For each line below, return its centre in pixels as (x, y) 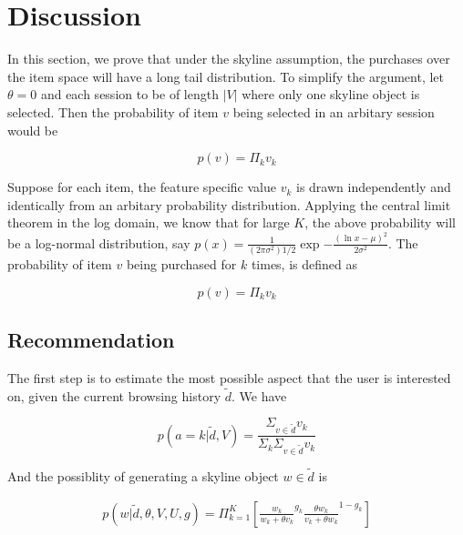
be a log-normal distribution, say (99, 242)
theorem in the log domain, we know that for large (149, 222)
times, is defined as (304, 264)
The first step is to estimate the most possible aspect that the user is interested (229, 377)
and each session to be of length (129, 94)
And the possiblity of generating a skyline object (143, 476)
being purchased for (181, 264)
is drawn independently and (374, 187)
